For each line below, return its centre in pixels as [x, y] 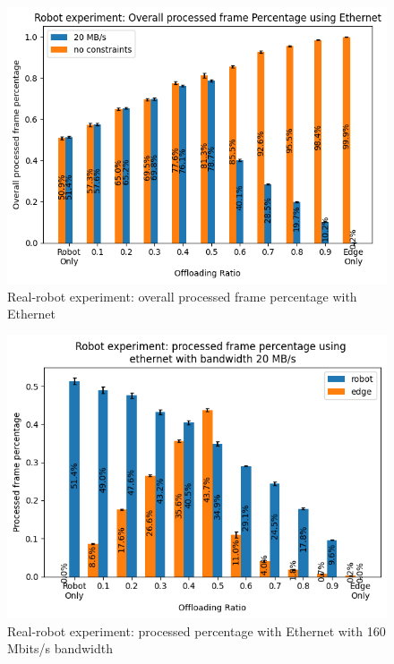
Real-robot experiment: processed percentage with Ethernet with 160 [197, 630]
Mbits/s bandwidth [60, 648]
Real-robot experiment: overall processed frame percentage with [182, 296]
